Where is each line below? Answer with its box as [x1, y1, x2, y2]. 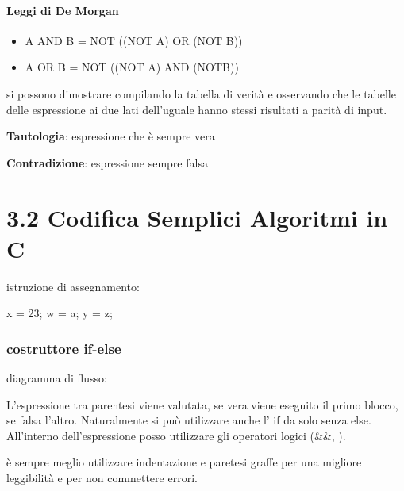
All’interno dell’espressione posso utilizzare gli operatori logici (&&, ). [6, 427, 346, 443]
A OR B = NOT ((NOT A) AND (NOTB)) [25, 59, 239, 75]
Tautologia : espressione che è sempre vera [6, 128, 215, 144]
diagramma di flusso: [6, 370, 107, 386]
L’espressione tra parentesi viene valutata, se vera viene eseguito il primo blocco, [6, 396, 398, 412]
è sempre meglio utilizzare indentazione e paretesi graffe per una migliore [6, 454, 362, 470]
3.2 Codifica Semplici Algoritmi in [6, 201, 388, 233]
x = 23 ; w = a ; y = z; [6, 305, 113, 321]
